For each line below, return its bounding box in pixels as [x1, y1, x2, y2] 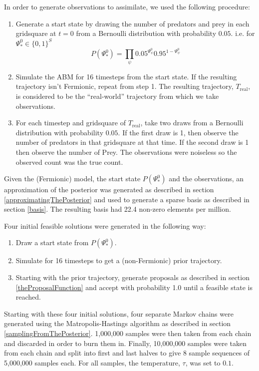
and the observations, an [169, 173, 244, 184]
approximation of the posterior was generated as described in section [4, 184, 214, 195]
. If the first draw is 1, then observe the [118, 127, 239, 137]
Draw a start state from [15, 237, 89, 248]
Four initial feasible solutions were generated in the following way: [4, 220, 206, 231]
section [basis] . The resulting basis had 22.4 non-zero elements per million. [4, 204, 231, 214]
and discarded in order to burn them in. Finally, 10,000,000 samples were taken [4, 338, 247, 348]
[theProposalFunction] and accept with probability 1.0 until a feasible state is [15, 282, 253, 292]
